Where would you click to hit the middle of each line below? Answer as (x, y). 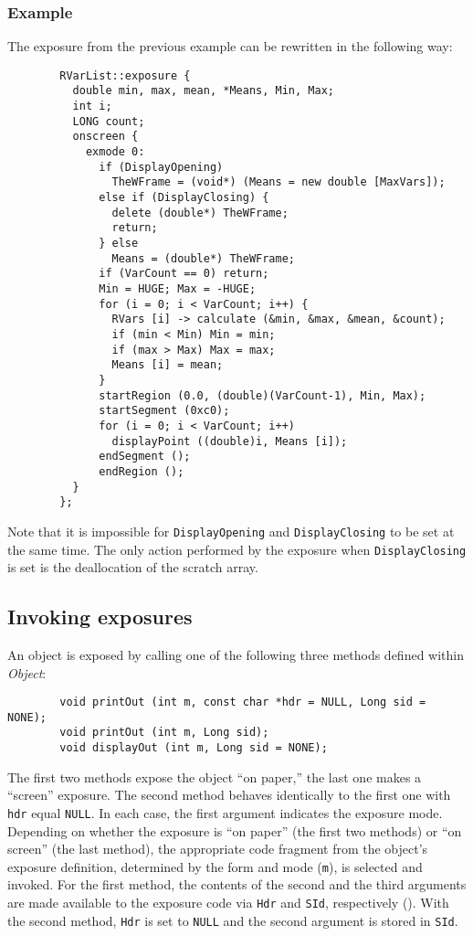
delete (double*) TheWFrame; (200, 213)
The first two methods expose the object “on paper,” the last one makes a (215, 776)
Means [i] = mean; (168, 365)
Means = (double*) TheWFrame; (203, 258)
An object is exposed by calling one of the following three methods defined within (236, 654)
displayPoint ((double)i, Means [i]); (230, 441)
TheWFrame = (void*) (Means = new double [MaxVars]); (279, 182)
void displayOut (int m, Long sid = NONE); (194, 748)
